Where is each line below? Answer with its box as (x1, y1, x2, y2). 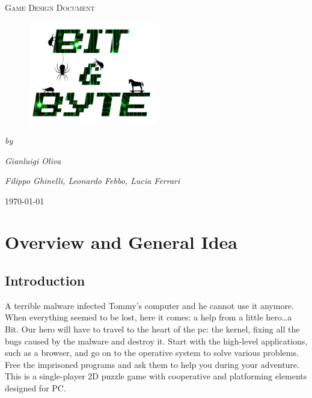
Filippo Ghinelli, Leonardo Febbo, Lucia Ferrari (5, 174, 180, 187)
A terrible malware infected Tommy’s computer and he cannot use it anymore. (5, 299, 294, 311)
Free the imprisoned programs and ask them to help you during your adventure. (5, 358, 299, 370)
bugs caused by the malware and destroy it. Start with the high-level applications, (5, 334, 308, 347)
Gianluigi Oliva (5, 154, 61, 167)
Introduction (5, 271, 85, 290)
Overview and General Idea (5, 230, 237, 254)
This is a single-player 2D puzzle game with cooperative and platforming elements (5, 370, 307, 382)
